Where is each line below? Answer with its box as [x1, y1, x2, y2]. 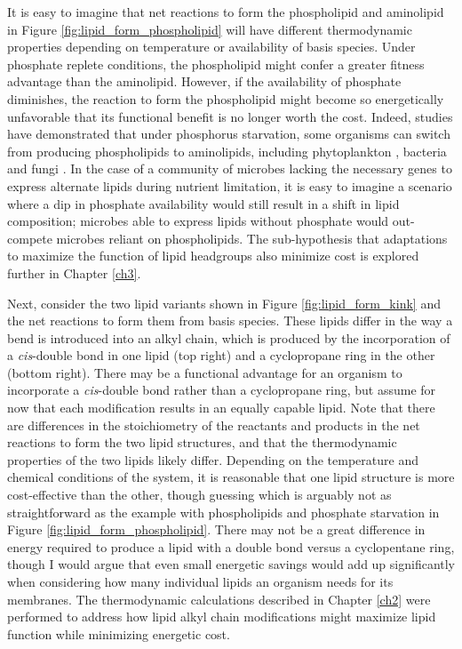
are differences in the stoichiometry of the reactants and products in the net [7, 415, 420, 434]
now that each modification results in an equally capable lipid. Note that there [7, 398, 435, 417]
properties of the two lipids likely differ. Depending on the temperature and [7, 450, 418, 469]
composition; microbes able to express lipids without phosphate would [7, 212, 389, 230]
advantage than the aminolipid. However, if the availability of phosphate [7, 72, 402, 91]
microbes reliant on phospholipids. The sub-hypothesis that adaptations [56, 228, 448, 247]
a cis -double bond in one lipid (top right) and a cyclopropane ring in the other [7, 346, 435, 365]
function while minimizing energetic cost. [7, 624, 230, 643]
